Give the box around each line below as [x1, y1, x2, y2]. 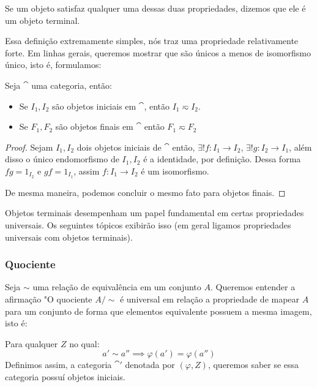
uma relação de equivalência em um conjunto [32, 280, 201, 293]
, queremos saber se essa [207, 358, 299, 371]
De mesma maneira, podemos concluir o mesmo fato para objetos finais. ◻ [5, 186, 286, 198]
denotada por [125, 358, 175, 371]
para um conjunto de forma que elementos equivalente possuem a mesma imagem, [5, 304, 312, 317]
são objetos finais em [55, 120, 133, 133]
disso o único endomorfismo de [5, 152, 119, 165]
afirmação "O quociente [5, 292, 92, 305]
